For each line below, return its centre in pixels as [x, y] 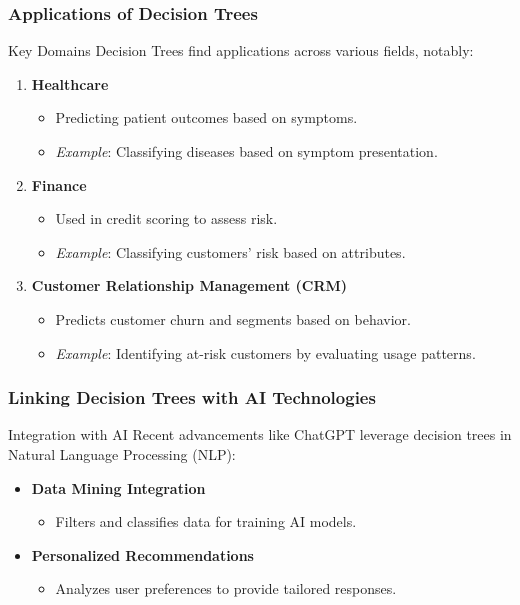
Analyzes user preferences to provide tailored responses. [226, 588]
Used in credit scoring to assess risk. [166, 218]
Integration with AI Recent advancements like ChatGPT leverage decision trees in [260, 434]
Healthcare [70, 83]
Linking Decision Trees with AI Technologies [192, 397]
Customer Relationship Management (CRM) [189, 285]
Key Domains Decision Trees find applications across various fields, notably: [241, 50]
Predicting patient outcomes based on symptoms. [206, 117]
